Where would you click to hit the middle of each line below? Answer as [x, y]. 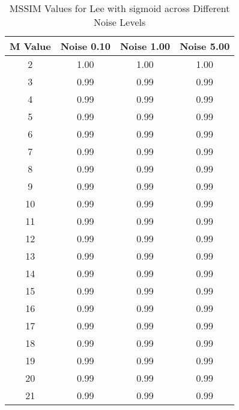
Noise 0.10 [85, 46]
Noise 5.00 [205, 46]
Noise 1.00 [145, 46]
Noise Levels [120, 22]
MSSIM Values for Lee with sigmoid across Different [119, 8]
